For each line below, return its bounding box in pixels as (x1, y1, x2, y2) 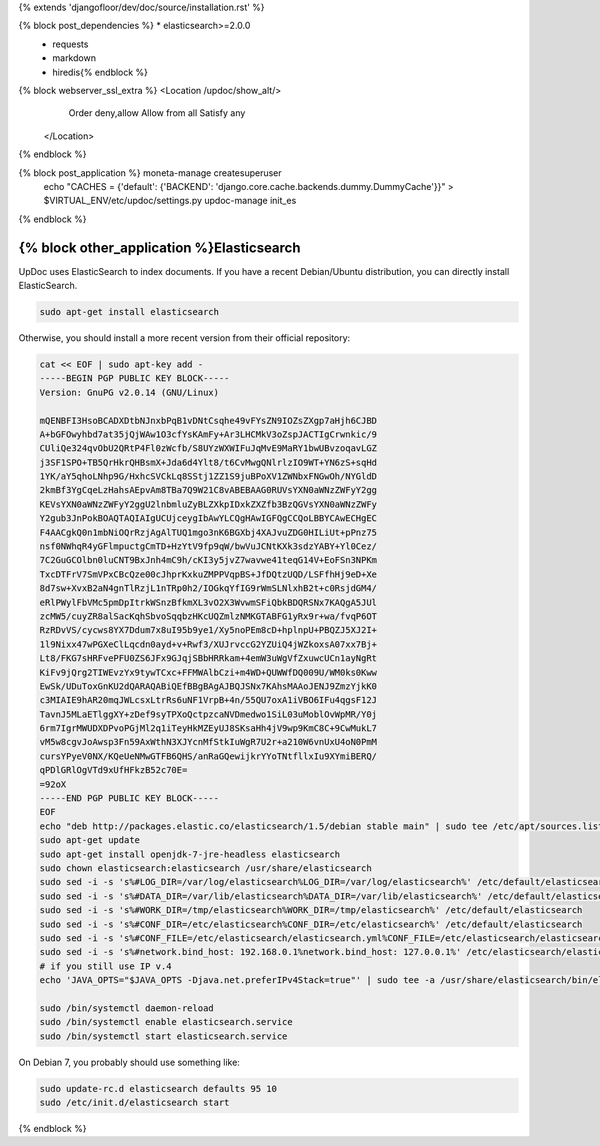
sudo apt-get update (39, 835, 140, 846)
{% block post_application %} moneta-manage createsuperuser (18, 166, 282, 179)
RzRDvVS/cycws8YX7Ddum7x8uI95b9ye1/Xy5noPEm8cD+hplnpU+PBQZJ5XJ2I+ (39, 625, 378, 636)
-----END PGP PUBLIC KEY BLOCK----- (39, 793, 220, 804)
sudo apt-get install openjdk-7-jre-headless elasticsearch (39, 848, 341, 860)
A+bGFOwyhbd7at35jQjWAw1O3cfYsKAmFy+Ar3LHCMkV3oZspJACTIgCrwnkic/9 (39, 428, 378, 440)
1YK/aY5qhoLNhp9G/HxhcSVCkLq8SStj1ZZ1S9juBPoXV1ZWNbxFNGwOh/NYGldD (39, 471, 378, 482)
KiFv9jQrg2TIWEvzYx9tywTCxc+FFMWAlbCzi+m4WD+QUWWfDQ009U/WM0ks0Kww (39, 666, 378, 678)
